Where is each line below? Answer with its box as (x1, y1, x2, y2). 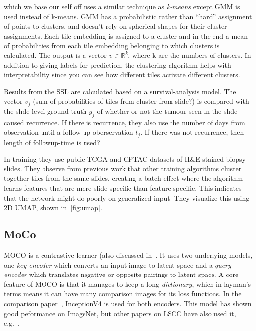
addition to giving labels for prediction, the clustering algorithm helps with (4, 59, 231, 70)
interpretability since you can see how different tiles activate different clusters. (4, 69, 240, 80)
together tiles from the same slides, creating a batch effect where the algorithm (4, 173, 243, 183)
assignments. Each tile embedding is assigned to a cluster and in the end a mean (4, 30, 248, 41)
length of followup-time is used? (4, 137, 100, 147)
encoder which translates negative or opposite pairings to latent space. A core (4, 269, 239, 279)
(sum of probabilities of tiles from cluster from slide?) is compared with (33, 96, 249, 106)
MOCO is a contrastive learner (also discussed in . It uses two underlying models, (4, 250, 253, 260)
